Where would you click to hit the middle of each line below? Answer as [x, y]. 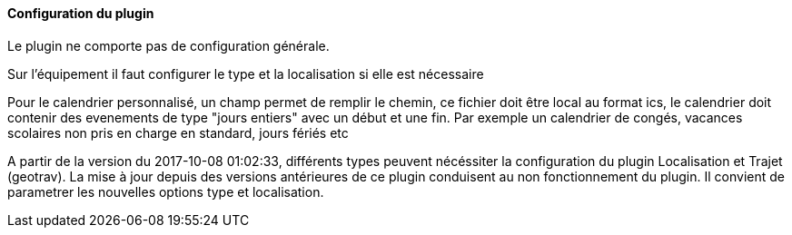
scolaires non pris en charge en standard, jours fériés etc [178, 132]
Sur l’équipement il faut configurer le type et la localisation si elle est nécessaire [246, 73]
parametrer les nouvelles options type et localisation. [166, 191]
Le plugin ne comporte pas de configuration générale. [168, 45]
